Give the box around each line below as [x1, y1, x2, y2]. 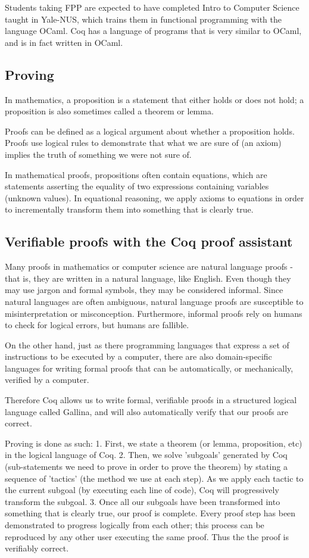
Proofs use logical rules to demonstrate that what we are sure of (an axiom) [5, 136, 282, 149]
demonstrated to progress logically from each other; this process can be [5, 519, 264, 531]
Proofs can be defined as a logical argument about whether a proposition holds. [5, 124, 295, 137]
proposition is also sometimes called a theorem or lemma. [5, 105, 214, 117]
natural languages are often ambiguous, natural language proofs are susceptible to [5, 295, 304, 307]
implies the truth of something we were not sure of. [5, 148, 192, 160]
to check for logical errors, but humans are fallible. [5, 319, 189, 331]
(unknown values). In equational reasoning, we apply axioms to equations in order [5, 191, 304, 204]
